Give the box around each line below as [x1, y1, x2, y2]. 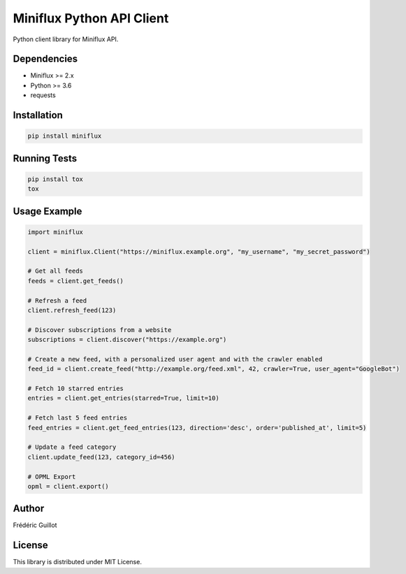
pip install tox [27, 175, 84, 183]
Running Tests [13, 152, 77, 164]
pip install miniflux [27, 132, 102, 140]
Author [13, 503, 45, 515]
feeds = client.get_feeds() [27, 277, 124, 285]
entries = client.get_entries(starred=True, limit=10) [27, 394, 219, 402]
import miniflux [27, 228, 84, 236]
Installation [13, 109, 63, 122]
